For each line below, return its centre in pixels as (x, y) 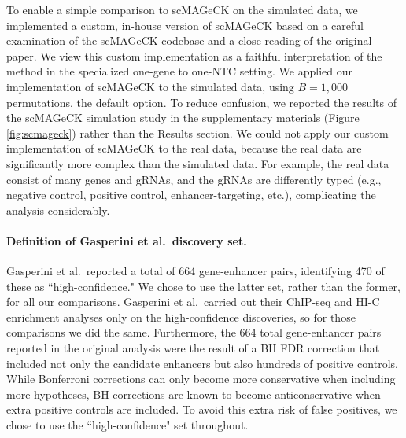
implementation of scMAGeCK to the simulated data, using (150, 86)
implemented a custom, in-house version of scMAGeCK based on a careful (185, 25)
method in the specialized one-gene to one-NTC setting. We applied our (180, 71)
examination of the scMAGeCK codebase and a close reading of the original (189, 40)
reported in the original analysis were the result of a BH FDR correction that (193, 348)
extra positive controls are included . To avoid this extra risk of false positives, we (202, 409)
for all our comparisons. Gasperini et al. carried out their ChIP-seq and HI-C (193, 302)
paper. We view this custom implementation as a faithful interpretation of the (194, 55)
